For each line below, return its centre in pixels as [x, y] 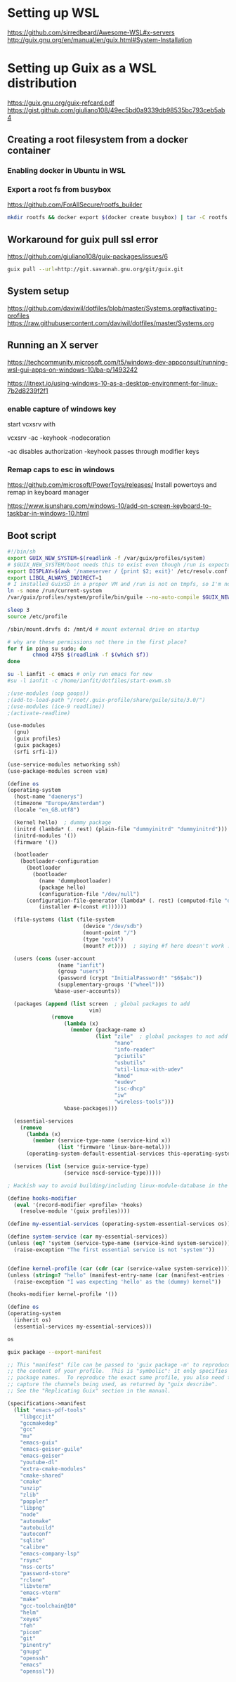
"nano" [124, 1043]
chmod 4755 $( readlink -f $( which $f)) [91, 655]
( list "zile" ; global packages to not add [162, 1037]
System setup [38, 291]
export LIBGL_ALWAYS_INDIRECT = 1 [54, 578]
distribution [42, 83]
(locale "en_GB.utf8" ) [47, 810]
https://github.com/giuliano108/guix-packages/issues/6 [88, 256]
